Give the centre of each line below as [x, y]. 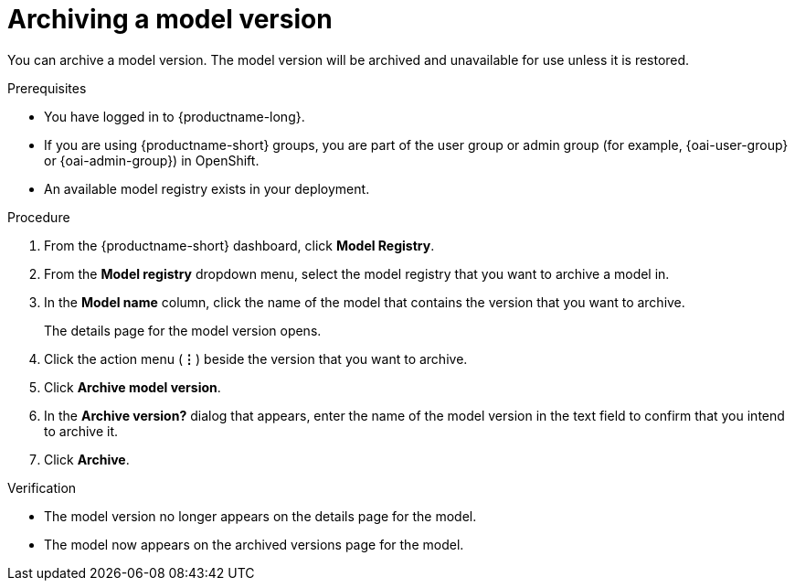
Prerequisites [47, 88]
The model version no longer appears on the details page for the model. [260, 516]
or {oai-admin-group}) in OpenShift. [152, 160]
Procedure [39, 217]
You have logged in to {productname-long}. [175, 116]
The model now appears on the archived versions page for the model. [254, 544]
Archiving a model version [170, 19]
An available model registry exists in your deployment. [207, 188]
